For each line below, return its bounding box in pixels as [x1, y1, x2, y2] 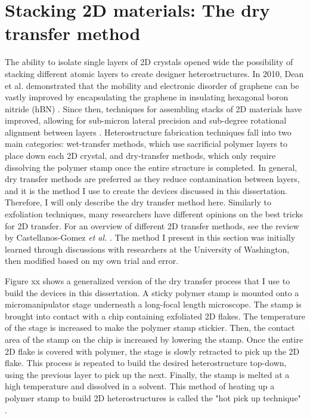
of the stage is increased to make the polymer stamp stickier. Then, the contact [5, 321, 295, 334]
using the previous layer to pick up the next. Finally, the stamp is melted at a [5, 368, 290, 380]
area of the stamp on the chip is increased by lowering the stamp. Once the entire [5, 333, 303, 345]
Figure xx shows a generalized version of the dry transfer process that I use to [5, 275, 290, 287]
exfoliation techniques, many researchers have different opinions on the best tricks [5, 208, 303, 220]
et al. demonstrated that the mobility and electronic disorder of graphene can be [5, 79, 299, 91]
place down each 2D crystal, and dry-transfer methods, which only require [5, 149, 276, 162]
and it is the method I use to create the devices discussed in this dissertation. [5, 184, 287, 196]
